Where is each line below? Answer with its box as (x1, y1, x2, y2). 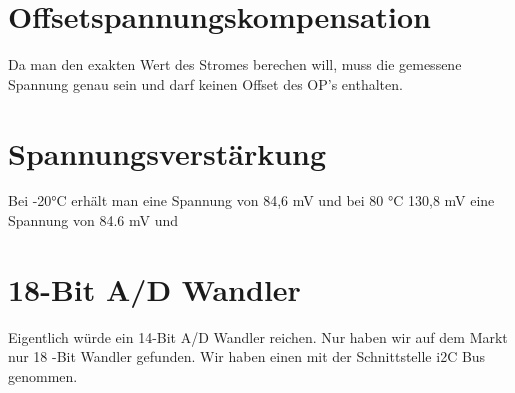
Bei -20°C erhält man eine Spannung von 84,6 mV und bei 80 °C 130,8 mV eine (8, 190, 495, 211)
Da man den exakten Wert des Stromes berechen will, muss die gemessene (8, 54, 462, 75)
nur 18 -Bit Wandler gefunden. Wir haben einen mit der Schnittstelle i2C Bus (8, 346, 486, 367)
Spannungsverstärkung (8, 132, 327, 173)
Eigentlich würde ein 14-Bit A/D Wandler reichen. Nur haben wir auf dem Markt (8, 326, 508, 347)
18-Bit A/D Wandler (8, 268, 301, 309)
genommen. (8, 365, 78, 386)
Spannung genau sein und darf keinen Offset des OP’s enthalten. (8, 73, 403, 94)
